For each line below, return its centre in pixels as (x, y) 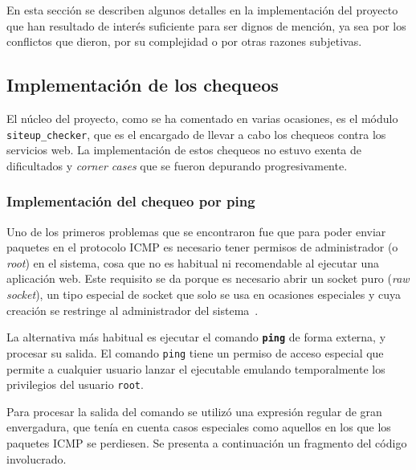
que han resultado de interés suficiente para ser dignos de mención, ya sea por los (206, 25)
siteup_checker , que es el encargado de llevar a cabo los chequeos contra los (196, 134)
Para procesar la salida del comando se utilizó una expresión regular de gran (194, 411)
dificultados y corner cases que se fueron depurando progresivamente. (177, 165)
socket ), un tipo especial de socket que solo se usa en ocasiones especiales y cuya (204, 294)
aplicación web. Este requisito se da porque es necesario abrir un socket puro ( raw (208, 278)
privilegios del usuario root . (75, 384)
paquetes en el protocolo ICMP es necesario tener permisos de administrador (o (202, 247)
